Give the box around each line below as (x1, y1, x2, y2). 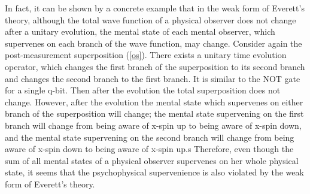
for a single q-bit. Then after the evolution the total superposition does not (5, 84, 281, 96)
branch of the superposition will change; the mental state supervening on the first (5, 107, 304, 120)
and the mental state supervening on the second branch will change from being (5, 131, 294, 143)
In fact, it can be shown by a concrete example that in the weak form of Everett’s (5, 2, 305, 14)
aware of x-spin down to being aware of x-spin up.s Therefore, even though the (5, 143, 294, 155)
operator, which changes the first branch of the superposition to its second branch (5, 60, 305, 72)
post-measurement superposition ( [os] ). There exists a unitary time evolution (5, 48, 287, 61)
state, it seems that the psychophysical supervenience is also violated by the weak (5, 166, 304, 178)
